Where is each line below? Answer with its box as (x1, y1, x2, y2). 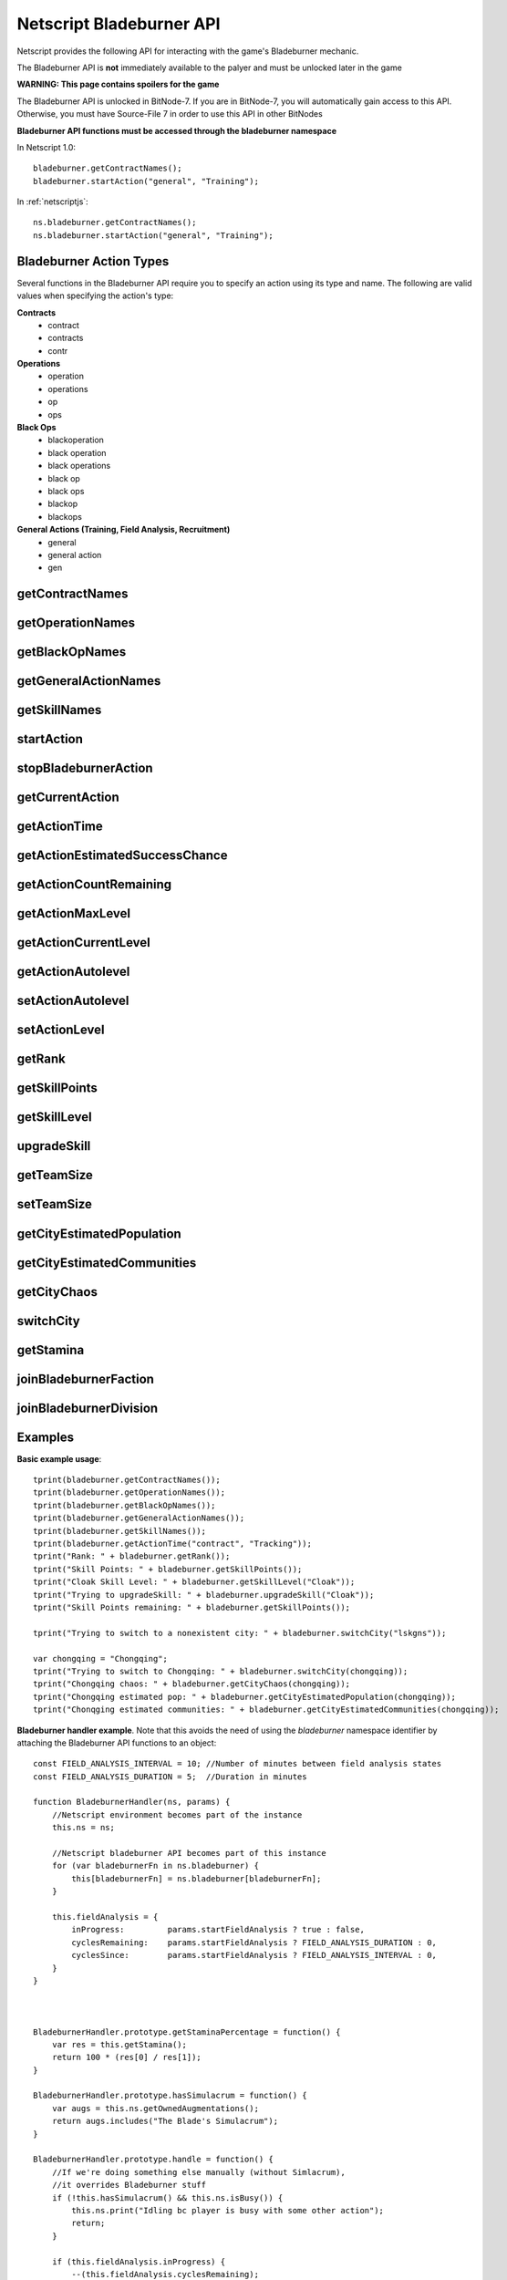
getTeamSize (16, 1167, 93, 1183)
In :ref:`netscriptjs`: (16, 196, 88, 207)
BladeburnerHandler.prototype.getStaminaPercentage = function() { (33, 2026, 341, 2037)
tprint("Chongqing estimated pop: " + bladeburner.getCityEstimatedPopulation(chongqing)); (33, 1692, 456, 1702)
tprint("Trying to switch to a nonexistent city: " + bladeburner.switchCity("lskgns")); (33, 1628, 447, 1638)
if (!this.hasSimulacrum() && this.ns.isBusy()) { (51, 2192, 284, 2202)
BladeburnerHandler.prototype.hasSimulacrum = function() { (33, 2090, 307, 2101)
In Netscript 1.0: (16, 141, 77, 152)
